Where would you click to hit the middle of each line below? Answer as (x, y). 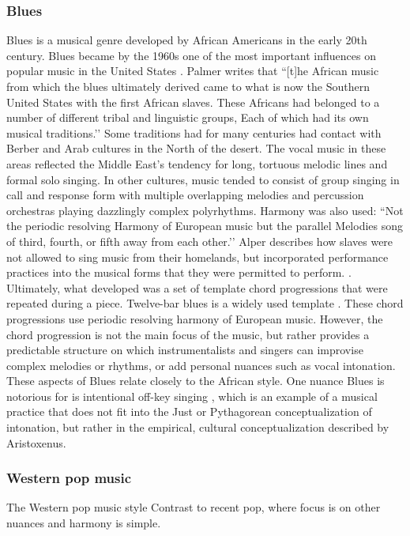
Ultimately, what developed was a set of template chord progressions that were (197, 287)
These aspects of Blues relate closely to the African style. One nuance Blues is (196, 381)
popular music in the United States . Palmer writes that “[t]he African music (193, 71)
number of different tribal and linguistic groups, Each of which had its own (188, 117)
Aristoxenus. (36, 442)
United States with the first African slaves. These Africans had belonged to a (193, 102)
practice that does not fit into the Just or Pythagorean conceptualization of (189, 411)
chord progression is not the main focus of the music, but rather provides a (188, 334)
